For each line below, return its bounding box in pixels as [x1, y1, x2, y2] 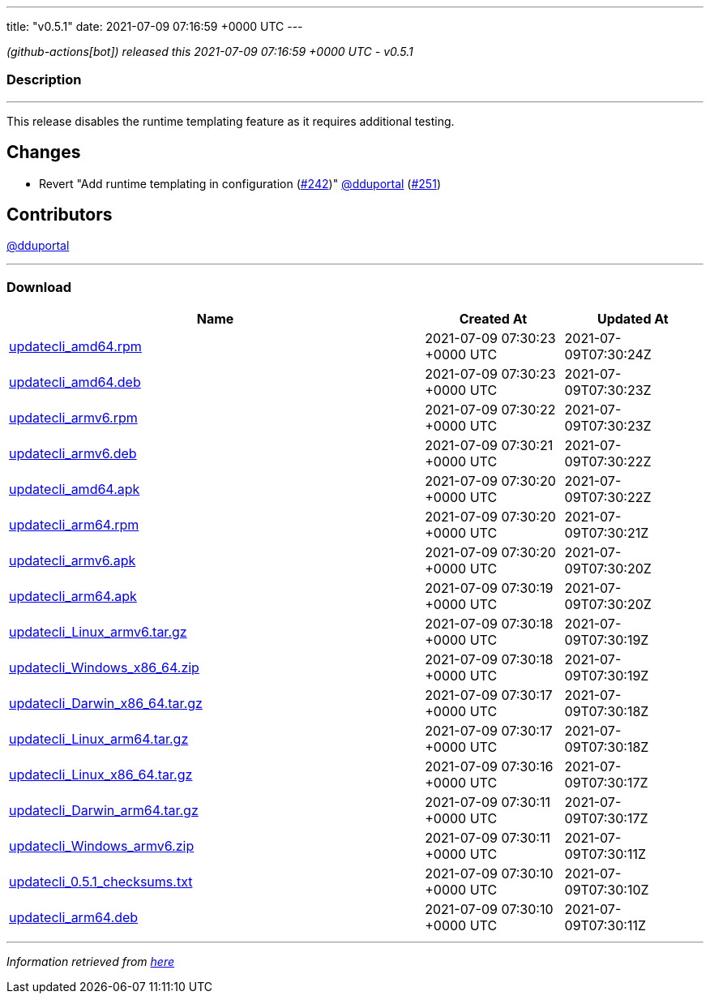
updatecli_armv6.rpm [9, 410, 138, 427]
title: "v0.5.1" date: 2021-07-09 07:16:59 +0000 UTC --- [6, 19, 303, 33]
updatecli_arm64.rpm [9, 517, 139, 534]
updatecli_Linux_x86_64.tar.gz [9, 766, 193, 783]
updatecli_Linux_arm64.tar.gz [9, 731, 189, 748]
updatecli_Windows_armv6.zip [9, 838, 195, 855]
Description [6, 71, 82, 88]
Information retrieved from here [6, 955, 175, 969]
